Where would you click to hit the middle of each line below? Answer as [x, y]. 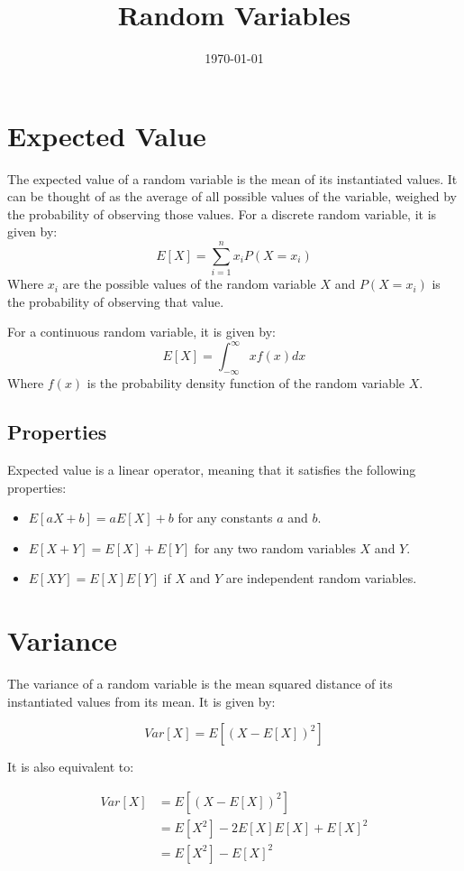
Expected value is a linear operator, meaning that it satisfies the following [212, 470]
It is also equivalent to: [71, 767]
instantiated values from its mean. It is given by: [141, 701]
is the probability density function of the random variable [246, 383]
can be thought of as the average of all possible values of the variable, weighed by [232, 196]
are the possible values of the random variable [189, 284]
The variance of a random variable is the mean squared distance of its [200, 684]
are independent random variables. [321, 578]
